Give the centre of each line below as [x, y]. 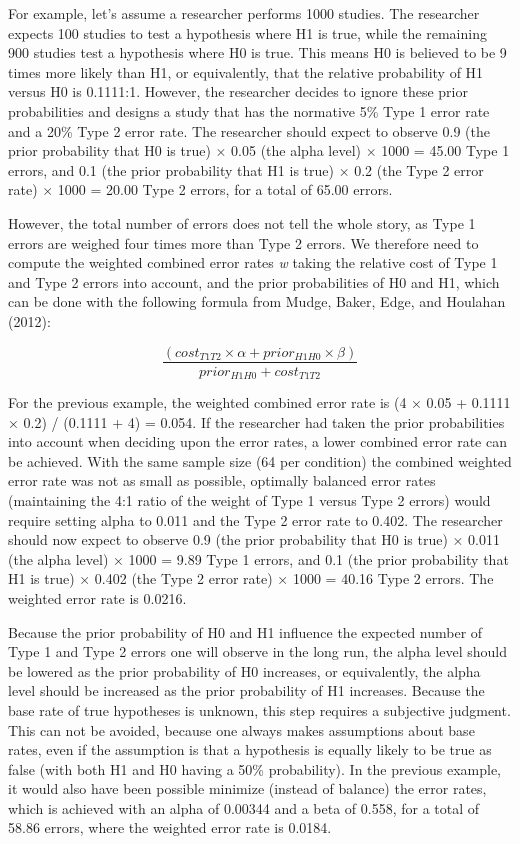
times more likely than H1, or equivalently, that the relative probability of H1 [246, 71]
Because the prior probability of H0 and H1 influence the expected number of [245, 631]
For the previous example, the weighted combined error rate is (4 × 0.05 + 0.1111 [259, 402]
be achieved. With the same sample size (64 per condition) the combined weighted [260, 460]
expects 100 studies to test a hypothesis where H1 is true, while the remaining [247, 32]
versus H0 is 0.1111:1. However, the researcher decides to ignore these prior [238, 91]
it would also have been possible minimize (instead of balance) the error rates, [247, 788]
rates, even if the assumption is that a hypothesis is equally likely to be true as [250, 749]
